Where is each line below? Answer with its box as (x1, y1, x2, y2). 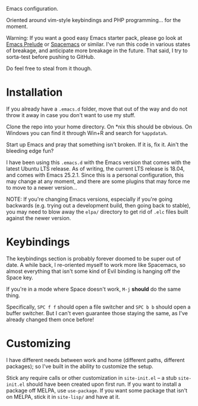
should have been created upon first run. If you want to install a (26, 380, 181, 388)
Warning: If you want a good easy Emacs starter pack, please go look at (6, 34, 183, 41)
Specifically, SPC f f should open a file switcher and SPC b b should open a (6, 303, 191, 310)
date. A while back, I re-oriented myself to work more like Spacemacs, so (6, 261, 186, 268)
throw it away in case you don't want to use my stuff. (6, 111, 136, 118)
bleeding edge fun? (6, 147, 54, 154)
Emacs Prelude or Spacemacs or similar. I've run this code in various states (6, 41, 190, 48)
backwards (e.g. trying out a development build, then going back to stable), (6, 202, 191, 209)
